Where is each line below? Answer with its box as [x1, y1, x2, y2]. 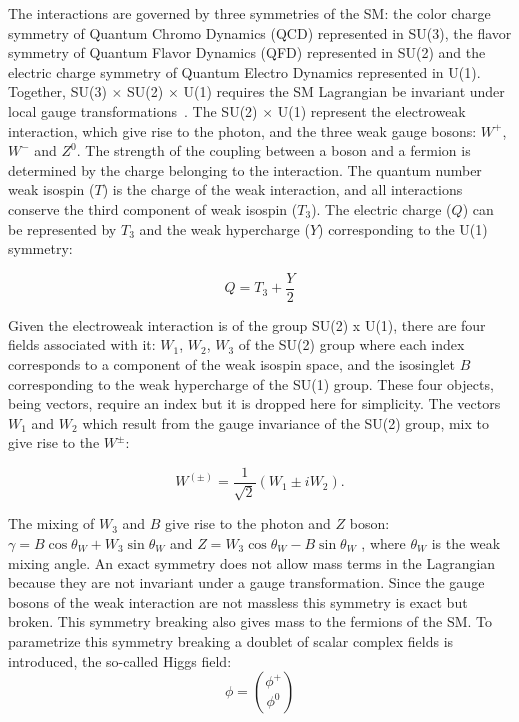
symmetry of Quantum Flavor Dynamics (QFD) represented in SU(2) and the [8, 42, 486, 63]
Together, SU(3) [8, 81, 107, 102]
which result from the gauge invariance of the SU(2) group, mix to [82, 412, 490, 433]
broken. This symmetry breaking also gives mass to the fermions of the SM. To [8, 611, 493, 632]
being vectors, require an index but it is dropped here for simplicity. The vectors [8, 393, 501, 414]
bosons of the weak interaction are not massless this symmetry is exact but [8, 591, 468, 612]
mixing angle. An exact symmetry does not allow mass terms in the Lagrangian [8, 552, 496, 573]
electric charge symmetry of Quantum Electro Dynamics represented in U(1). [8, 61, 481, 82]
